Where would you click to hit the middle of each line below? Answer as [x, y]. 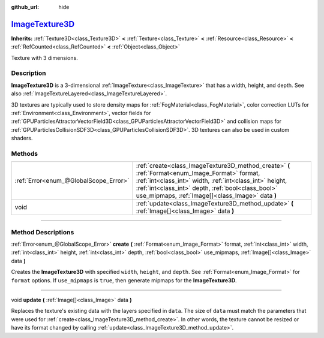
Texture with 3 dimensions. [44, 58]
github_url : [25, 7]
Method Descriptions [43, 232]
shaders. [22, 138]
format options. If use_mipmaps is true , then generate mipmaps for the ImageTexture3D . [124, 280]
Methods [25, 153]
